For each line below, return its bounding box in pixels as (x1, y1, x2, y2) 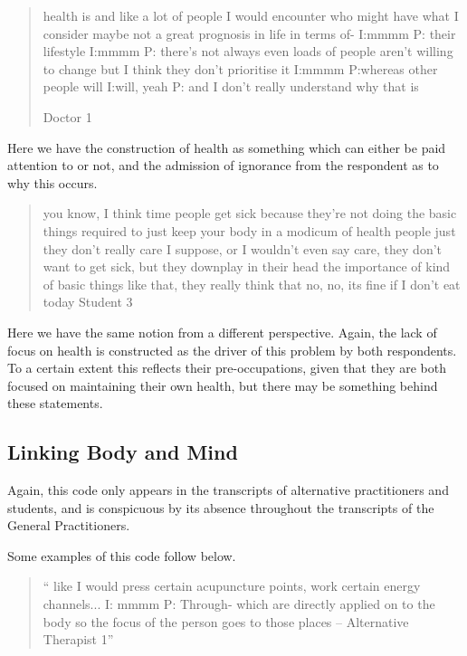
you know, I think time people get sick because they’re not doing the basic (43, 204, 457, 223)
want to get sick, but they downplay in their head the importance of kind (43, 257, 451, 276)
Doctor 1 (43, 107, 92, 126)
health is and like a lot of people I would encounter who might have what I (43, 6, 459, 24)
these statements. (7, 394, 103, 413)
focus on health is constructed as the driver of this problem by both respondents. (7, 340, 457, 359)
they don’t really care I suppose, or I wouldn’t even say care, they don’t (43, 239, 443, 258)
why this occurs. (7, 173, 98, 192)
